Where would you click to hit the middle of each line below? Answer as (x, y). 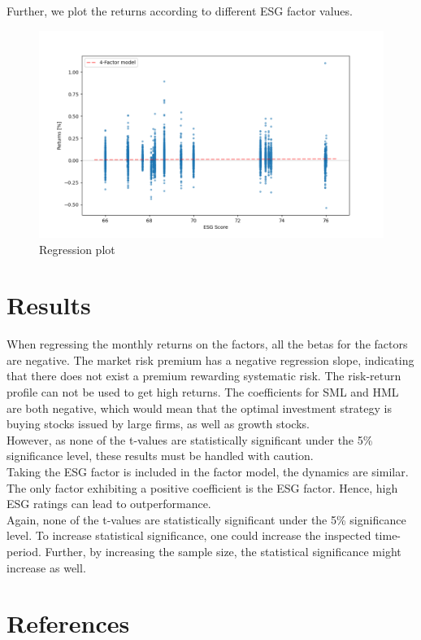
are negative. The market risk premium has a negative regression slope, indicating (210, 359)
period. (24, 552)
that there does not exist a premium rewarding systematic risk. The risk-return (204, 376)
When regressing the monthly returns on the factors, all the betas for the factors (207, 344)
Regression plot (77, 249)
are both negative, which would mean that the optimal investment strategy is (199, 408)
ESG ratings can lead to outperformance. (109, 504)
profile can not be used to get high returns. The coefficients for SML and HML (203, 392)
